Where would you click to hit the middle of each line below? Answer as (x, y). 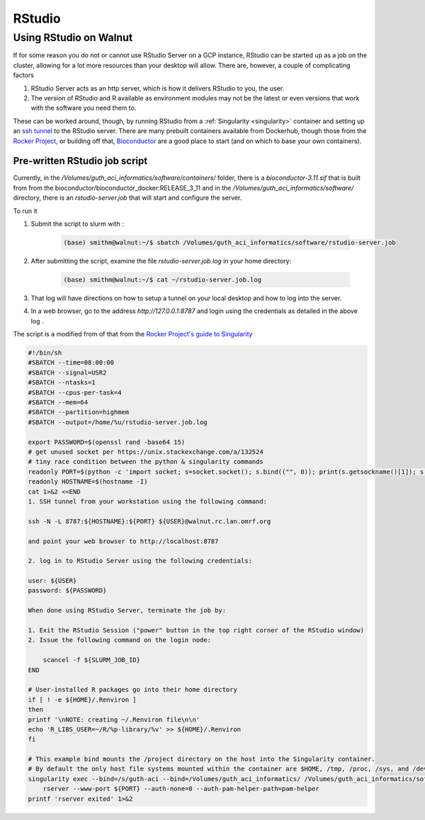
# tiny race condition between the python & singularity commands (146, 462)
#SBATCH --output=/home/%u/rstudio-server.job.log (118, 422)
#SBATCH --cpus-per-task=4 (75, 392)
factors (24, 75)
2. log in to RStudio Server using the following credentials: (140, 561)
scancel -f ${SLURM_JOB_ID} (92, 660)
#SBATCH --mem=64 (58, 403)
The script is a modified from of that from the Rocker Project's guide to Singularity (133, 334)
